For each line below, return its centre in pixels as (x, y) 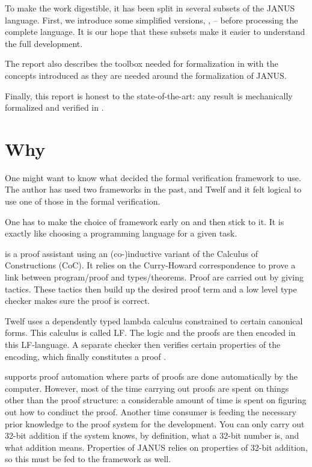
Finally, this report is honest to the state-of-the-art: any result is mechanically (149, 95)
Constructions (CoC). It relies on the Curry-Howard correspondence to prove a (150, 265)
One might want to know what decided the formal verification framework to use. (153, 177)
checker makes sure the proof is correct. (78, 301)
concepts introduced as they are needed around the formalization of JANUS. (146, 75)
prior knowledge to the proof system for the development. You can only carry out (155, 423)
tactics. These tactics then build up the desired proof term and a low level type (151, 289)
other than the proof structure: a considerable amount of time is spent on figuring (156, 400)
